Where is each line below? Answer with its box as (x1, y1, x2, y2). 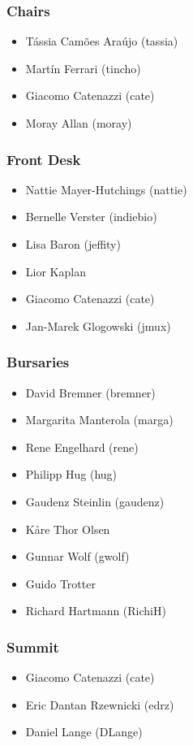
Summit (6, 636, 59, 657)
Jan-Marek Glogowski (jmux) (25, 317, 171, 334)
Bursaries (6, 352, 70, 372)
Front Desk (6, 149, 81, 169)
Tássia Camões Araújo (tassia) (25, 33, 178, 50)
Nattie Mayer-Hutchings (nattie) (25, 180, 187, 197)
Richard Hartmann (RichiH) (25, 602, 166, 619)
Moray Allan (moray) (25, 115, 132, 131)
